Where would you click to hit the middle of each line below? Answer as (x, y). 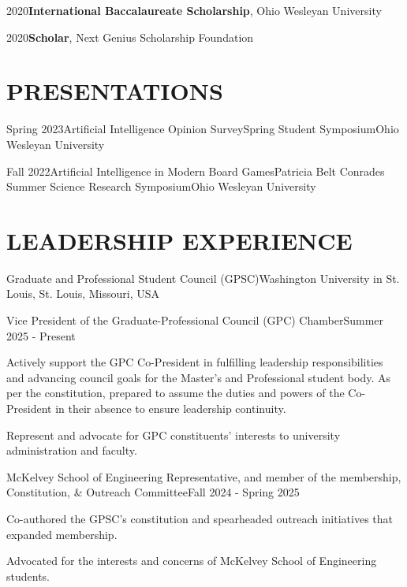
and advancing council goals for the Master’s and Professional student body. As (199, 377)
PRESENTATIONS (115, 91)
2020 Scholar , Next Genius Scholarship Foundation (130, 37)
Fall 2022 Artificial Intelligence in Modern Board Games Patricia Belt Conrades (196, 171)
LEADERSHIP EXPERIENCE (179, 240)
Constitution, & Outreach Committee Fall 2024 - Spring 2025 (153, 492)
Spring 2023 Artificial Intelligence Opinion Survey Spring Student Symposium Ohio (203, 129)
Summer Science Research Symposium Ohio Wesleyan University (161, 186)
